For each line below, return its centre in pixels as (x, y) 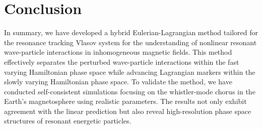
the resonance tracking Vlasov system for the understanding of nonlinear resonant (130, 42)
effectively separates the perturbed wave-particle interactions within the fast (122, 61)
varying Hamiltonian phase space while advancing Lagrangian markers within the (130, 72)
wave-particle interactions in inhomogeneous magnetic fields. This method (118, 52)
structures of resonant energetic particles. (68, 121)
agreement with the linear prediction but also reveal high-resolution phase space (128, 111)
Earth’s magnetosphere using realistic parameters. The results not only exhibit (125, 101)
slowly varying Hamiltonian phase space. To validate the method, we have (118, 82)
